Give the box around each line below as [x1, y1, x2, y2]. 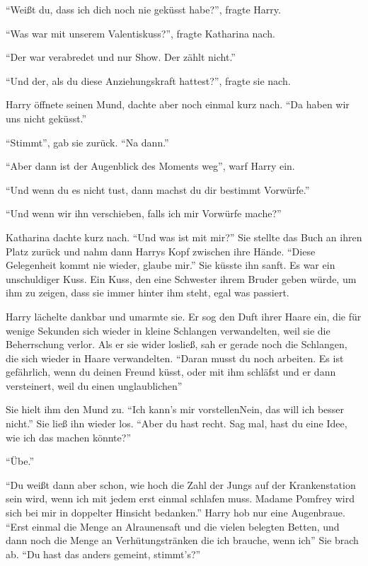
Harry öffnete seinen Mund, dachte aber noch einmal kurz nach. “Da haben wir [6, 97, 350, 112]
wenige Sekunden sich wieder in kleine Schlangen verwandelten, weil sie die [6, 323, 330, 337]
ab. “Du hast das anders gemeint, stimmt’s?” [6, 546, 201, 561]
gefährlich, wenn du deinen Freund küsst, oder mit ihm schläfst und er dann [6, 364, 336, 379]
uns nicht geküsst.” [6, 110, 87, 125]
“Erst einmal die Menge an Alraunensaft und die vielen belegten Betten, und [6, 519, 340, 533]
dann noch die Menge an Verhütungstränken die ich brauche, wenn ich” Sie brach [6, 533, 359, 548]
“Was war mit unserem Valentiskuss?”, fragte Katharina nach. [6, 25, 275, 40]
